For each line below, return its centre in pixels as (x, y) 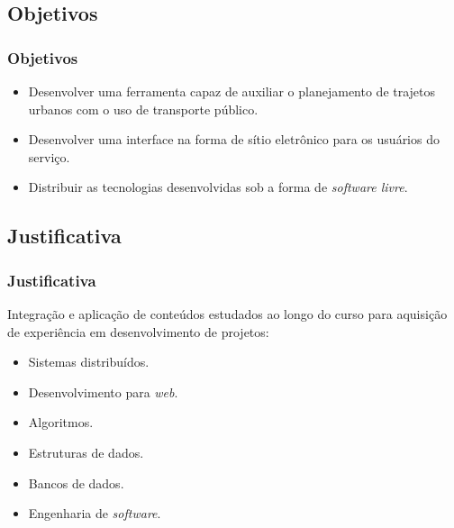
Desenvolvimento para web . (103, 391)
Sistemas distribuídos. (89, 362)
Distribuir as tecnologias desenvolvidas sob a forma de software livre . (218, 187)
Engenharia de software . (95, 513)
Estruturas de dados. (86, 452)
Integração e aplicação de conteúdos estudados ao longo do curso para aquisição (227, 313)
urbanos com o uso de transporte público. (143, 109)
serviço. (49, 156)
